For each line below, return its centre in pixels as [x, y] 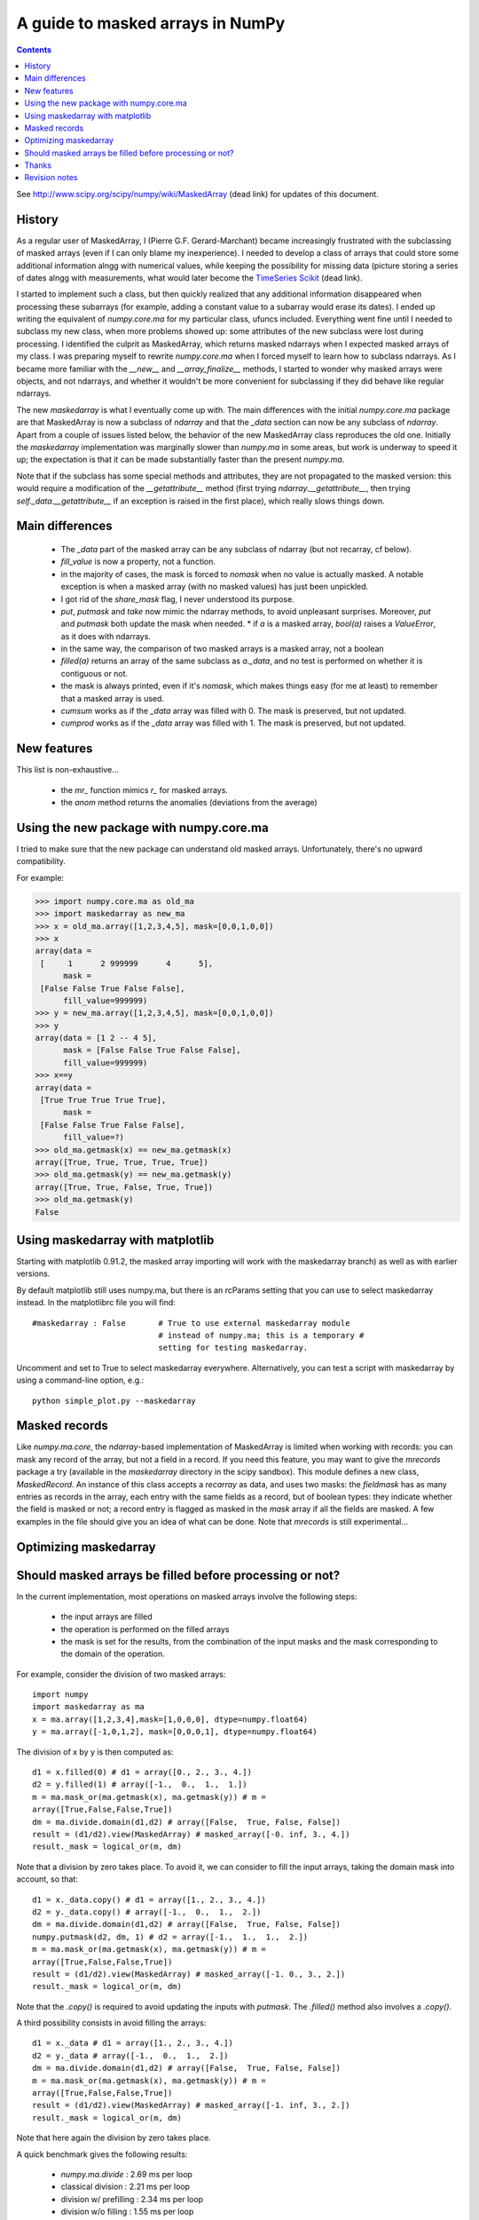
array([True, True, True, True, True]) [122, 1162]
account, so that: [47, 1879]
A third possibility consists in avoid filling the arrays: [111, 2023]
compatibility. [41, 861]
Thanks [38, 165]
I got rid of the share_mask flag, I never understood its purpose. [177, 599]
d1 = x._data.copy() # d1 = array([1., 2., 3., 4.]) [149, 1899]
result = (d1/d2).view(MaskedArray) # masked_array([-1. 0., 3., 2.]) [189, 1974]
